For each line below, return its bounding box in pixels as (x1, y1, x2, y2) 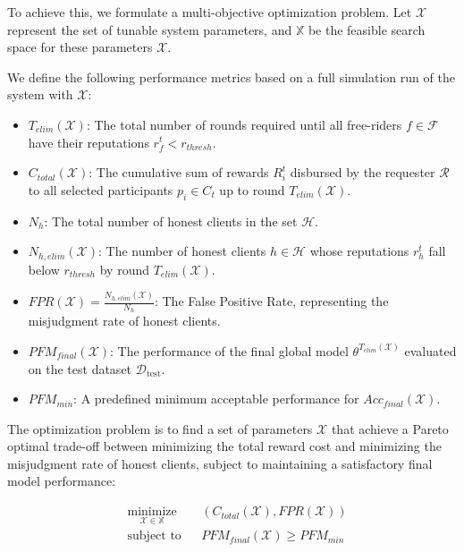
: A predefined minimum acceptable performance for (73, 389, 359, 408)
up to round (219, 180, 285, 199)
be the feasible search (308, 20, 426, 38)
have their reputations (28, 132, 149, 151)
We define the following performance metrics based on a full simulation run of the (7, 67, 455, 86)
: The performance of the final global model (110, 341, 349, 360)
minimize (127, 505, 177, 519)
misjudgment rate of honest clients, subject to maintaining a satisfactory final (7, 454, 433, 472)
